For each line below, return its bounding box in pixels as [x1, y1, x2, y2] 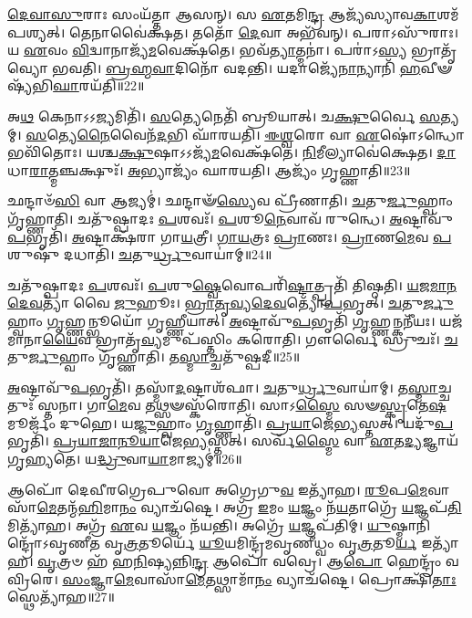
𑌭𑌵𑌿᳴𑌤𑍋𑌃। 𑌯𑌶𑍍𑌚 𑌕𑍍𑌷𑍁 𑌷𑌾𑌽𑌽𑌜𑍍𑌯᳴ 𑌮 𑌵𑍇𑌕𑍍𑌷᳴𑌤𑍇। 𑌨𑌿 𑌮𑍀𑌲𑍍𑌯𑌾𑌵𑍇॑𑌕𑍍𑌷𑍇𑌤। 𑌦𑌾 [7, 142, 457, 162]
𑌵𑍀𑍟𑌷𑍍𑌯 [420, 58, 453, 77]
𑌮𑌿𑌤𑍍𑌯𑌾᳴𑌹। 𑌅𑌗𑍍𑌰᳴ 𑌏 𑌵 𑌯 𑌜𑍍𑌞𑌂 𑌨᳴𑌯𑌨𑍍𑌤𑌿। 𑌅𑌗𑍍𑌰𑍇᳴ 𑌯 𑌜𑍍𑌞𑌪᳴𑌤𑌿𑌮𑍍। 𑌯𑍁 [7, 515, 391, 534]
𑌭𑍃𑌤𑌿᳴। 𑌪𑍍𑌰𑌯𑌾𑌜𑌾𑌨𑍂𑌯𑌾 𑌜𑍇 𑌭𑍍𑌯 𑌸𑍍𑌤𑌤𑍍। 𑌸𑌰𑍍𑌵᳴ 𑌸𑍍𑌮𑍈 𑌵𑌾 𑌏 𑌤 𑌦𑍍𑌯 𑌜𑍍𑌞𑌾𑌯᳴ [7, 431, 458, 450]
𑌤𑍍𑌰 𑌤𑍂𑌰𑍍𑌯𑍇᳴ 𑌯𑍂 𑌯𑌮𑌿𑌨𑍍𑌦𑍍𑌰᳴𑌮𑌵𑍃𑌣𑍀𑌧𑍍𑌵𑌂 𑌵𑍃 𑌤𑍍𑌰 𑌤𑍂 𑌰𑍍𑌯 [123, 533, 417, 552]
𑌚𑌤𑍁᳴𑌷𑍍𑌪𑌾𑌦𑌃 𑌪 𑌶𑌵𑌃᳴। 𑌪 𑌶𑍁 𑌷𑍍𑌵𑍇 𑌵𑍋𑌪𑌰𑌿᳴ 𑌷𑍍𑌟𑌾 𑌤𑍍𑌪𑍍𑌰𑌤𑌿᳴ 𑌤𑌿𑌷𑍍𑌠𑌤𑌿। [7, 275, 403, 294]
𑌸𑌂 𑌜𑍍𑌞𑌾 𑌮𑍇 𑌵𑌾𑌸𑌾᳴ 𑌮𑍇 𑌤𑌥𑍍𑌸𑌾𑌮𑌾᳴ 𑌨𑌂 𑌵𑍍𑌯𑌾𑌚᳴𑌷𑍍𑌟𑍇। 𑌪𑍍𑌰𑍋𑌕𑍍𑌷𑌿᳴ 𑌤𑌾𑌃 [62, 569, 457, 588]
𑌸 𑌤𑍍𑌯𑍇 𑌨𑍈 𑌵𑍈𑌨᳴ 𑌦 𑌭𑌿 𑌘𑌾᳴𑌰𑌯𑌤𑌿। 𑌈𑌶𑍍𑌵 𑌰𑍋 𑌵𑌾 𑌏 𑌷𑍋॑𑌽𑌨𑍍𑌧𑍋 [26, 124, 465, 143]
